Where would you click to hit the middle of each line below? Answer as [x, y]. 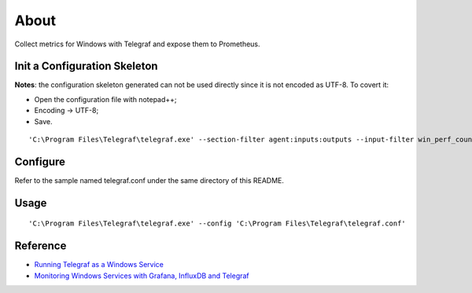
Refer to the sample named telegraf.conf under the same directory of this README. [149, 180]
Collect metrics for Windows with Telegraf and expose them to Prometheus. [137, 44]
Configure [40, 161]
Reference [41, 246]
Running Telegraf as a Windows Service [99, 265]
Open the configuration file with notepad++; [105, 99]
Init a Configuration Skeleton [86, 66]
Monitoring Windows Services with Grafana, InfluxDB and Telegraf [142, 276]
